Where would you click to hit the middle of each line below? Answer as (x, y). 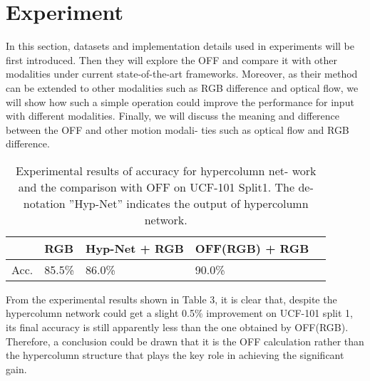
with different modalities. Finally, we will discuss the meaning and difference (173, 116)
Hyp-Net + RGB (135, 248)
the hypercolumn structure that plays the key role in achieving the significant (175, 355)
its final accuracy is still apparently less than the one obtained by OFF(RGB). (177, 327)
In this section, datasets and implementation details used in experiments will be (180, 46)
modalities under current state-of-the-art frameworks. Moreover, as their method (182, 74)
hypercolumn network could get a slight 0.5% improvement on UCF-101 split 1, (179, 313)
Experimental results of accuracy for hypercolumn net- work (166, 170)
